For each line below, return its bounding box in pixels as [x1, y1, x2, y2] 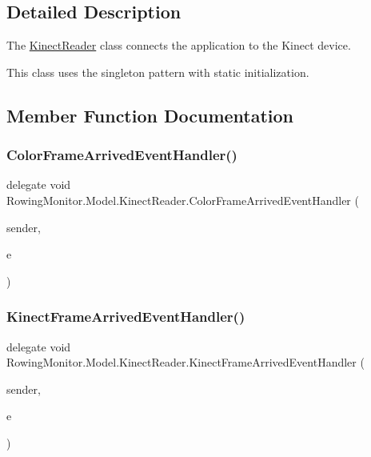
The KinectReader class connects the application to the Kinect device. [6, 37, 351, 54]
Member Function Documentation [6, 102, 294, 127]
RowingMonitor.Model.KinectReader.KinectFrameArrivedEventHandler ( [6, 354, 365, 371]
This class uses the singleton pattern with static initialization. [6, 63, 309, 80]
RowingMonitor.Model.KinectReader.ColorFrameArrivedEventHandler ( [6, 191, 359, 208]
